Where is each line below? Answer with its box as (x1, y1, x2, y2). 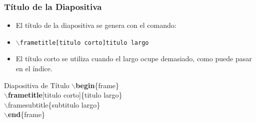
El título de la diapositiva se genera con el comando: (15, 20, 176, 30)
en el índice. (15, 63, 52, 74)
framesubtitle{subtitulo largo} (7, 99, 100, 110)
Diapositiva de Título (4, 80, 69, 90)
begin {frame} (75, 80, 119, 90)
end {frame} (7, 109, 45, 120)
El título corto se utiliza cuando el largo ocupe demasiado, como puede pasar (15, 53, 252, 64)
